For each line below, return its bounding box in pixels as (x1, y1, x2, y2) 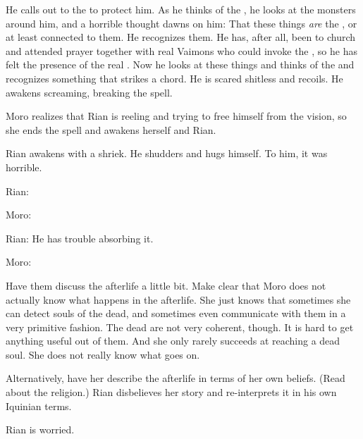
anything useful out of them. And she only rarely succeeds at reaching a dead (6, 333, 340, 348)
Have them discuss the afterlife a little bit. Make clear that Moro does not (6, 278, 326, 292)
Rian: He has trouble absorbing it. (6, 230, 154, 245)
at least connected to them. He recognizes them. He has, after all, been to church (6, 30, 356, 44)
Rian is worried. (6, 422, 75, 437)
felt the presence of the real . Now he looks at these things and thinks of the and (6, 57, 355, 72)
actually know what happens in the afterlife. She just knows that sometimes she (6, 292, 351, 307)
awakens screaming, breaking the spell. (6, 85, 173, 99)
